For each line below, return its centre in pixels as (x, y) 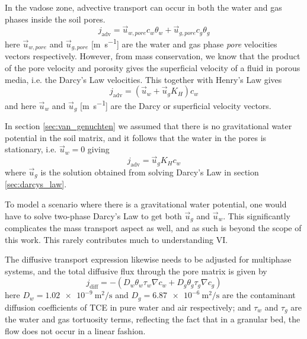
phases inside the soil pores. (55, 19)
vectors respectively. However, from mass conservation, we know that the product (153, 56)
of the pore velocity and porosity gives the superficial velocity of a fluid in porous (153, 67)
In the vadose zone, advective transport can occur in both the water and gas (143, 7)
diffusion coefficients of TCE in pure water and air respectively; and (128, 307)
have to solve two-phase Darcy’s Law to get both (93, 215)
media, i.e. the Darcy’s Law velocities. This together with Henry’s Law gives (143, 79)
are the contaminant (259, 295)
